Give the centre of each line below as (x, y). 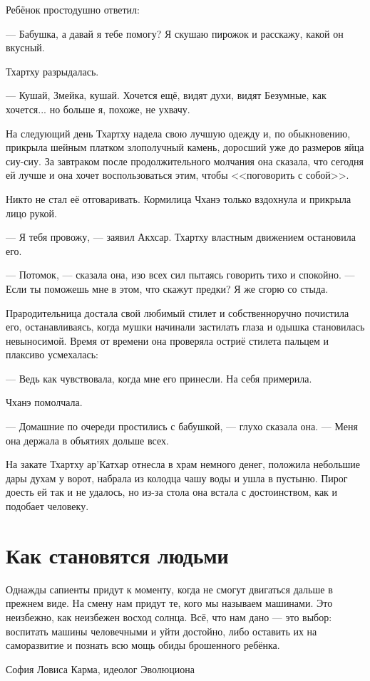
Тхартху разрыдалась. (52, 71)
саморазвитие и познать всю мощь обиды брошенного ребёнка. (143, 645)
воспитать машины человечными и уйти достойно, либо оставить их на (161, 631)
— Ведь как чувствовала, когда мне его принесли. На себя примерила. (159, 378)
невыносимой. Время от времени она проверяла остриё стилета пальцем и (168, 340)
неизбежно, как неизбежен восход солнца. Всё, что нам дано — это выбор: (169, 617)
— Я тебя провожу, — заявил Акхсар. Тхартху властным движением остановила (181, 237)
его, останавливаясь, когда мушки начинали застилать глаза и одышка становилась (185, 327)
